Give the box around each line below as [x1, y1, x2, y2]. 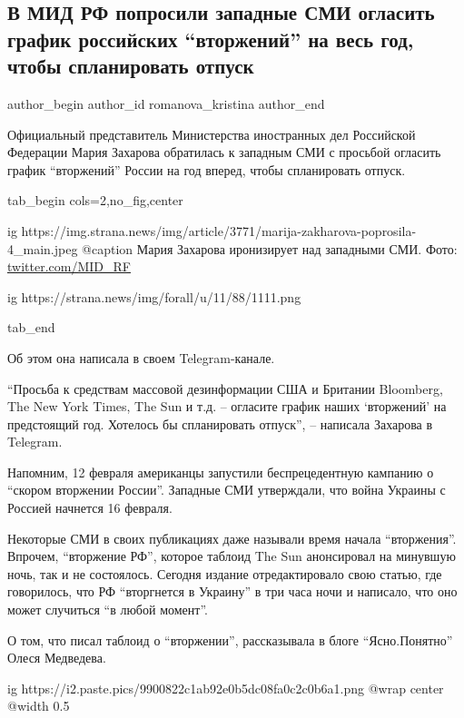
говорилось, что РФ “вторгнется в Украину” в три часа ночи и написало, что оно [7, 582, 458, 601]
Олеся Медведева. [7, 648, 106, 667]
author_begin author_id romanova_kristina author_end [7, 93, 325, 113]
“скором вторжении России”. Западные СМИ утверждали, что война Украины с [7, 480, 446, 499]
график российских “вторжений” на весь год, [7, 25, 414, 53]
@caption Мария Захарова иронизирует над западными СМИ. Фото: [82, 239, 458, 258]
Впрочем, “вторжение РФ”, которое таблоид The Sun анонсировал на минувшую [7, 546, 456, 566]
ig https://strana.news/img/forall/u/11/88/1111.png [7, 287, 301, 306]
